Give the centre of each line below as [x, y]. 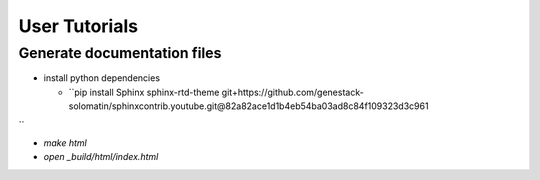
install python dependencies [101, 78]
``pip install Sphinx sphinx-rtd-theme [144, 92]
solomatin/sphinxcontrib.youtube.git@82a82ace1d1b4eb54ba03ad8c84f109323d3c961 [248, 106]
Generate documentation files [120, 53]
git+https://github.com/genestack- [292, 92]
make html [65, 142]
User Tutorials [78, 26]
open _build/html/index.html [101, 157]
